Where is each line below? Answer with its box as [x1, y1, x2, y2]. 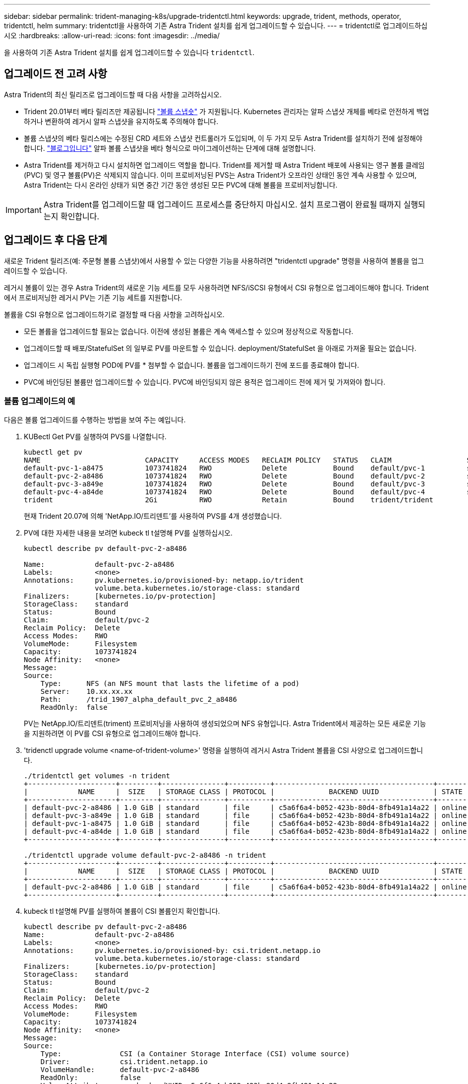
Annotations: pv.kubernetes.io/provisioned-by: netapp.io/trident [24, 576, 304, 585]
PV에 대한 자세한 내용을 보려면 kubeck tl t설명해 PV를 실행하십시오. [24, 529, 233, 538]
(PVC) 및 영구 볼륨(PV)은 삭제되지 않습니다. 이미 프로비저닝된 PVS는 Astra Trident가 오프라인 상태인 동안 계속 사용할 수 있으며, [24, 170, 417, 179]
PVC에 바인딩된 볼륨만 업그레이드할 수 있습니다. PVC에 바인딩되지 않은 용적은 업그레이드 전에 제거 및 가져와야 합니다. [24, 377, 386, 386]
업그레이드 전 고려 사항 [4, 68, 108, 80]
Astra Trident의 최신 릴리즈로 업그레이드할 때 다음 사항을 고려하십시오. [4, 90, 222, 99]
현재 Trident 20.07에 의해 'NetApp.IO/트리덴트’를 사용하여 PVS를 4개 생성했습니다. [24, 512, 282, 521]
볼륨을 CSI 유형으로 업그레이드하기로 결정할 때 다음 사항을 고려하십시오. [4, 310, 225, 319]
